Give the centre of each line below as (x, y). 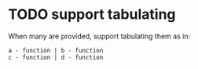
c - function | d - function (56, 57)
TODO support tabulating (92, 15)
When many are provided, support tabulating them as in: (99, 36)
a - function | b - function (56, 50)
